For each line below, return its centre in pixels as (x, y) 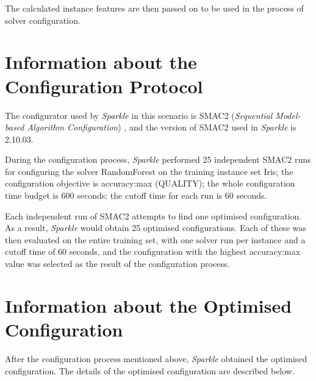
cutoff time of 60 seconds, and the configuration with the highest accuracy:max (153, 251)
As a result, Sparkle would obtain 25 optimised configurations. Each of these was (156, 228)
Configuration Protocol (104, 86)
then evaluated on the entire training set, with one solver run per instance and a (155, 239)
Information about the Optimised (149, 305)
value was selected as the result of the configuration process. (117, 264)
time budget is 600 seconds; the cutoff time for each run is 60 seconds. (136, 195)
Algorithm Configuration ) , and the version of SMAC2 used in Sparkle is (162, 127)
